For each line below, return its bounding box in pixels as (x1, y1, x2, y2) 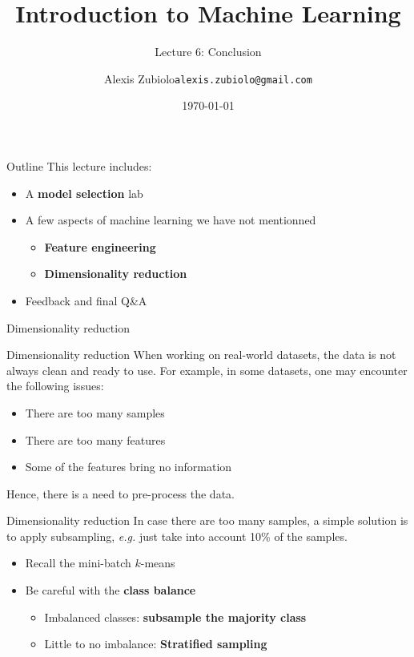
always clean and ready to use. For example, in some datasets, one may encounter (6, 361, 408, 378)
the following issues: (6, 377, 104, 394)
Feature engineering (44, 238, 156, 255)
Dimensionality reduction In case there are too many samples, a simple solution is (6, 512, 408, 529)
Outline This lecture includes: (6, 157, 152, 174)
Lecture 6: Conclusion (155, 43, 262, 60)
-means (140, 554, 175, 571)
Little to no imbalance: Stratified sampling (44, 635, 267, 652)
